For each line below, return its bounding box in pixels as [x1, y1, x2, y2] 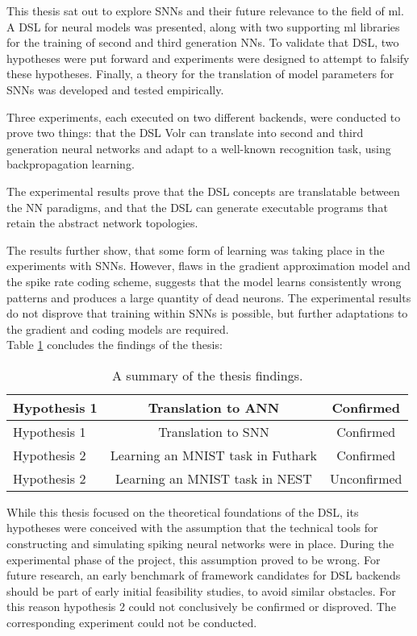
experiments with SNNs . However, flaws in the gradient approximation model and [6, 257, 411, 274]
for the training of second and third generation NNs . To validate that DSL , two [6, 34, 399, 51]
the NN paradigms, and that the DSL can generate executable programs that [6, 198, 388, 215]
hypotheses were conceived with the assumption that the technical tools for [6, 519, 378, 536]
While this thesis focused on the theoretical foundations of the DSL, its [6, 503, 359, 520]
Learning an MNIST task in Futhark [110, 445, 318, 464]
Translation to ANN [148, 397, 280, 417]
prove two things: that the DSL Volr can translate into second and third [6, 124, 364, 141]
